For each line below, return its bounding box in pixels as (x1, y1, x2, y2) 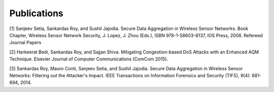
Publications (9, 8, 63, 19)
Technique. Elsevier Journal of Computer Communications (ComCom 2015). (9, 56, 168, 62)
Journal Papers (9, 40, 42, 46)
